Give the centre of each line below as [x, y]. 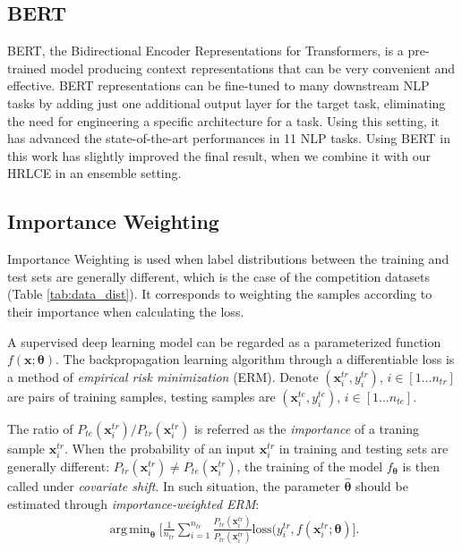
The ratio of [40, 428]
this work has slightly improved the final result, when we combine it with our [219, 155]
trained [27, 68]
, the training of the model [310, 466]
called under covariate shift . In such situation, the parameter [174, 486]
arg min [130, 529]
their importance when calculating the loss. [126, 311]
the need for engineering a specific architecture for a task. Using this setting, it [223, 120]
